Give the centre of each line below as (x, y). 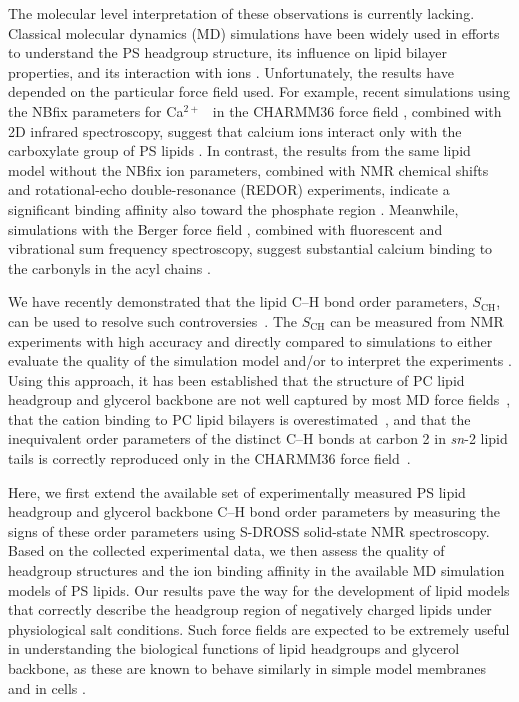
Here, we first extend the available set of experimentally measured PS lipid (237, 491)
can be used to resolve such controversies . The (153, 320)
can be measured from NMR (417, 320)
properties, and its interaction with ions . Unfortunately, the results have (231, 71)
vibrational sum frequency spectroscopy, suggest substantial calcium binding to (250, 248)
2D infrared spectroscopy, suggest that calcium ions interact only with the (235, 130)
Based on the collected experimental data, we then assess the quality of (226, 550)
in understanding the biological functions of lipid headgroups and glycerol (234, 648)
